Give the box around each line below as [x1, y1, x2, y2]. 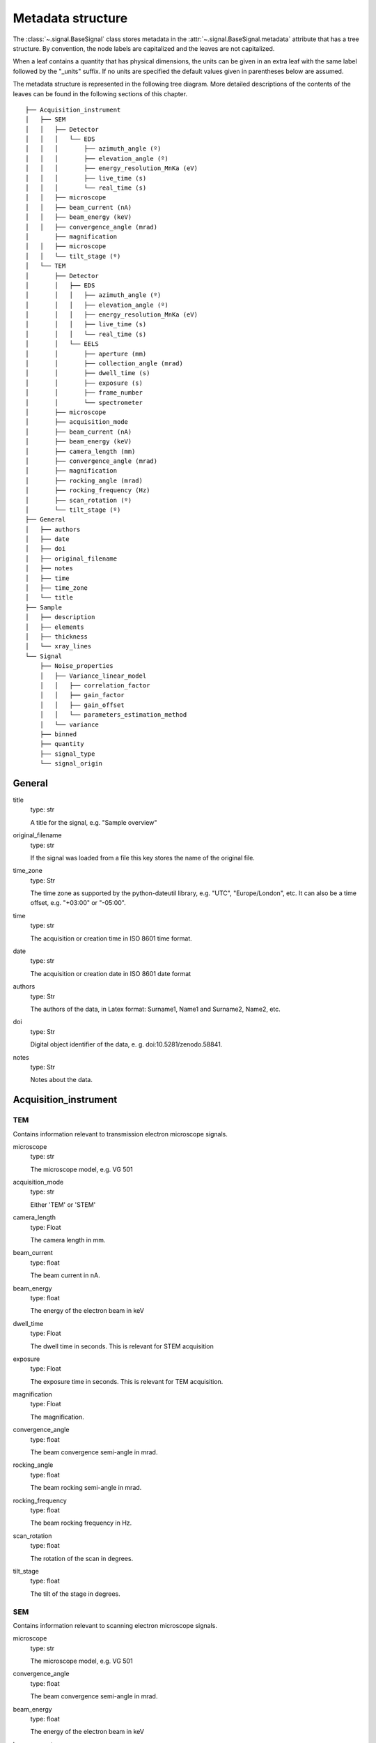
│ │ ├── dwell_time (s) [25, 370, 150, 377]
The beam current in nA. [30, 1271, 100, 1279]
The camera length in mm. [30, 1236, 106, 1245]
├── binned [39, 730, 77, 738]
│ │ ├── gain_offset [39, 701, 125, 709]
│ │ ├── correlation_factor [39, 681, 150, 690]
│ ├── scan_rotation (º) [25, 496, 132, 504]
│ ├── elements [25, 623, 84, 631]
